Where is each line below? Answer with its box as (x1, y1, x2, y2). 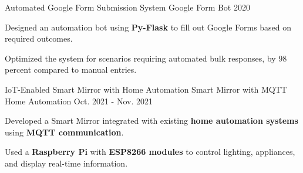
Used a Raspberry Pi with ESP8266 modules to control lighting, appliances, (5, 145, 295, 158)
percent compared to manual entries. (5, 63, 137, 76)
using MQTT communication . (5, 125, 124, 138)
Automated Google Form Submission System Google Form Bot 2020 (5, 1, 250, 13)
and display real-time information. (5, 157, 128, 169)
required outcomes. (5, 32, 73, 45)
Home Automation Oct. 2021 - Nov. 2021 (5, 94, 153, 107)
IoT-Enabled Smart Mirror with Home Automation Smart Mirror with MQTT (5, 83, 287, 95)
